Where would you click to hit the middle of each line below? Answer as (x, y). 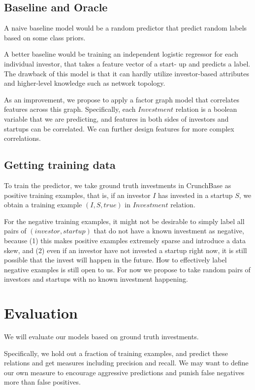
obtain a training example (43, 205)
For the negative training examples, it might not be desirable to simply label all (124, 221)
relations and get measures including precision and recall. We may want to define (126, 363)
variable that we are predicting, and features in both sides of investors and (116, 118)
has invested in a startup (195, 195)
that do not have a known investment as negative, (169, 231)
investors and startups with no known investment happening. (96, 279)
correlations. (22, 138)
